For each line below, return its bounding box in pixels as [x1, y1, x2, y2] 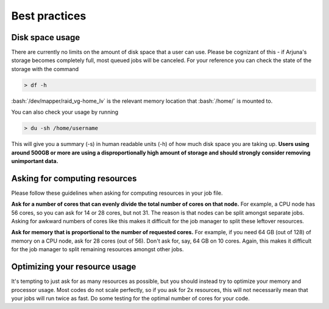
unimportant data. [11, 157, 58, 164]
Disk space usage [11, 32, 80, 43]
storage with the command [11, 65, 79, 72]
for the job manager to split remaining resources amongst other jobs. [11, 246, 184, 253]
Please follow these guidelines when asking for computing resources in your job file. [11, 189, 223, 196]
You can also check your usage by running [11, 108, 119, 116]
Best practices [11, 9, 87, 23]
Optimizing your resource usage [11, 262, 136, 272]
